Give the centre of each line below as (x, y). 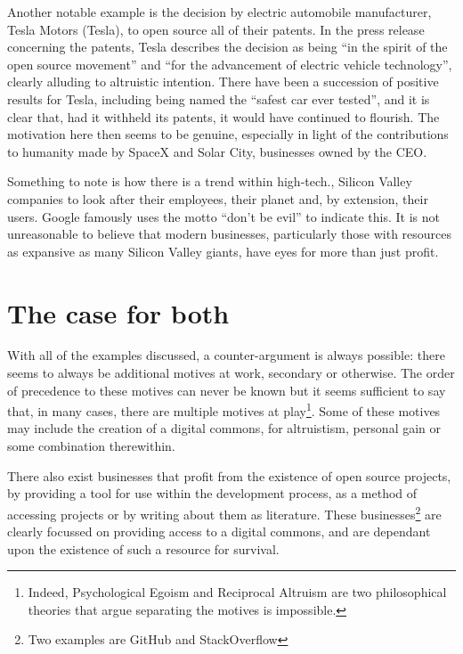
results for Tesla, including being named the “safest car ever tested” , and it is (219, 98)
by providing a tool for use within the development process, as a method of (212, 493)
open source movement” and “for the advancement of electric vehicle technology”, (230, 64)
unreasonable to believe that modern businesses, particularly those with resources (230, 234)
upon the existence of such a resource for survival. (143, 548)
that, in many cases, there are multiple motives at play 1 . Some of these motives (224, 409)
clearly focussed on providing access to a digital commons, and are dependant (219, 531)
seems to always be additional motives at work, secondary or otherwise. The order (231, 373)
